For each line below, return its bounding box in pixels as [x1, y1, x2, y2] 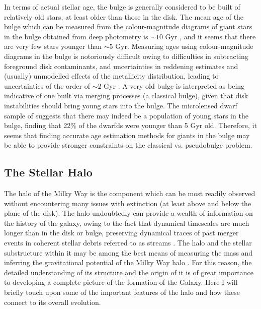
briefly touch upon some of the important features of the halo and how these [4, 287, 240, 297]
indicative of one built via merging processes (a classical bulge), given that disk [4, 90, 248, 101]
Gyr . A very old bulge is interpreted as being [104, 80, 245, 91]
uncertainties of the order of [4, 80, 90, 91]
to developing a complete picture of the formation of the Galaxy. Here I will [4, 277, 238, 287]
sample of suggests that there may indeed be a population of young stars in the [4, 110, 248, 120]
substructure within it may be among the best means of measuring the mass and [4, 247, 253, 258]
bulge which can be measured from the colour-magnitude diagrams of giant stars [4, 21, 252, 32]
